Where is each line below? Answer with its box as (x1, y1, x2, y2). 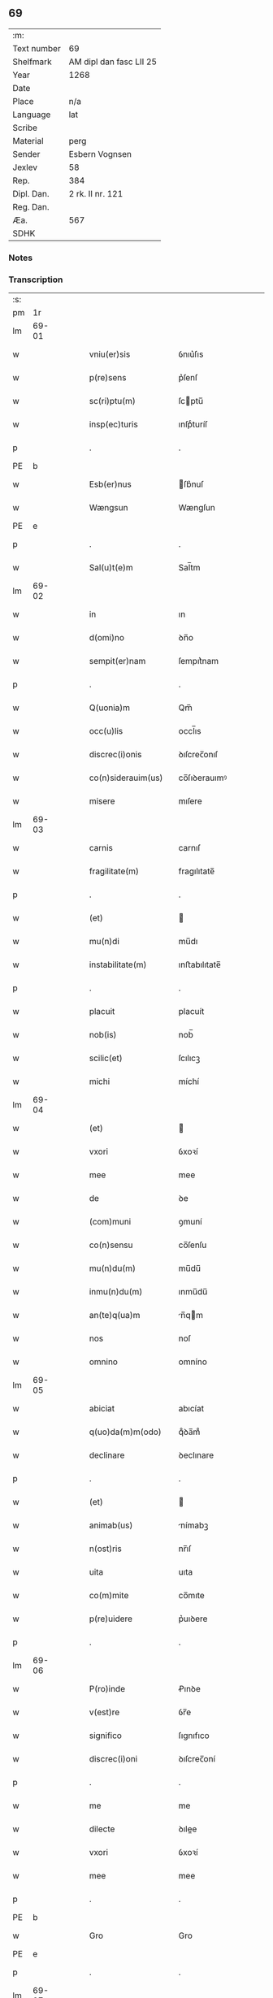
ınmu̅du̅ (178, 1286, 208, 1298)
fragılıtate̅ (178, 865, 215, 877)
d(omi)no (89, 632, 124, 644)
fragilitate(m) (89, 865, 140, 877)
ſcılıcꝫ (178, 1052, 201, 1064)
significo (89, 1730, 122, 1741)
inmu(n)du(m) (89, 1286, 143, 1298)
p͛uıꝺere (178, 1613, 208, 1624)
